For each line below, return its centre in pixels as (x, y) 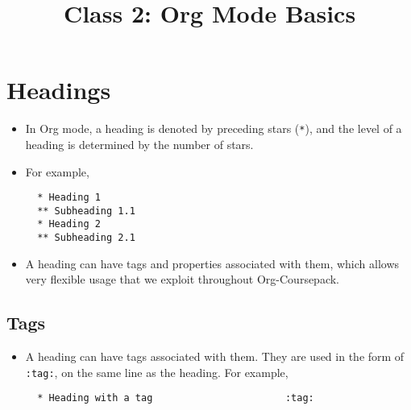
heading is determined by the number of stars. (139, 144)
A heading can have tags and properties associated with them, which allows (212, 263)
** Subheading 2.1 (86, 238)
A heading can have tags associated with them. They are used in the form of (215, 356)
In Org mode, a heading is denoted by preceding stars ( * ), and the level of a (214, 128)
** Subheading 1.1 (86, 211)
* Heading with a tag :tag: (176, 398)
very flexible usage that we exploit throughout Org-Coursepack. (183, 279)
